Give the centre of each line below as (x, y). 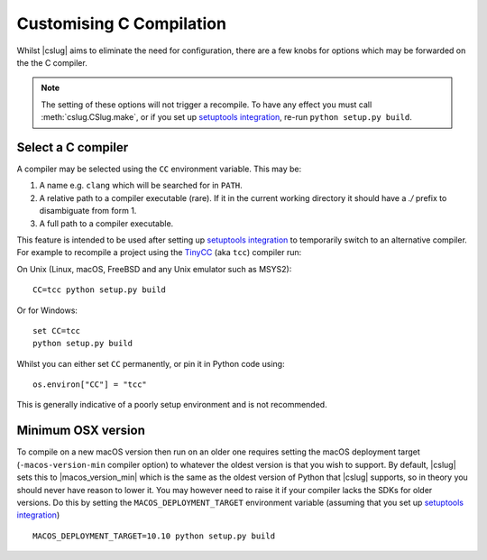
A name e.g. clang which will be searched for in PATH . (141, 186)
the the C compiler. (52, 62)
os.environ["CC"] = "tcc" (90, 385)
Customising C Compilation (122, 23)
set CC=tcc (57, 330)
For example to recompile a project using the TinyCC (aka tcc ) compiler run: (159, 252)
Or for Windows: (47, 310)
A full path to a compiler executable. (106, 223)
